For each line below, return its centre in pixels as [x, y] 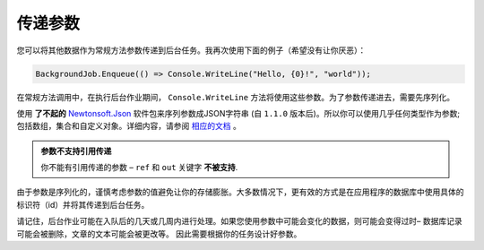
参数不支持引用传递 [76, 151]
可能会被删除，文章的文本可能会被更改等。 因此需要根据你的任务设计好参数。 [159, 234]
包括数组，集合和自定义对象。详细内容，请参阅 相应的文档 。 [129, 126]
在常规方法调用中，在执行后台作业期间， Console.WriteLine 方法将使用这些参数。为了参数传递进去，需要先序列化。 [236, 97]
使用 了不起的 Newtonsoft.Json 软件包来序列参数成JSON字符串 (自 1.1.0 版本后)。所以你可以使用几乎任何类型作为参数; [238, 113]
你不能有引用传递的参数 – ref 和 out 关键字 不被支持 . [139, 168]
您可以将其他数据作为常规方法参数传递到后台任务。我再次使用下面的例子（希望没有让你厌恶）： [191, 50]
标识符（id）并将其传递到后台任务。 [83, 204]
